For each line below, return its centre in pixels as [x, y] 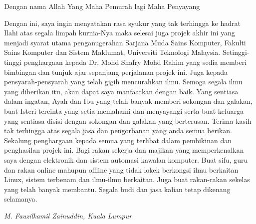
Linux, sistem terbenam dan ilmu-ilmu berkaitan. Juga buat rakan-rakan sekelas [127, 179]
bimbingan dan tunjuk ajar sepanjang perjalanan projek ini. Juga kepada [116, 72]
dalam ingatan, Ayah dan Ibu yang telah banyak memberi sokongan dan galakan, [128, 101]
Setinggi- [236, 52]
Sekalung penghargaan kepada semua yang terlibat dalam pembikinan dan [118, 140]
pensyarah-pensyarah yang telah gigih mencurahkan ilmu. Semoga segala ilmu [123, 82]
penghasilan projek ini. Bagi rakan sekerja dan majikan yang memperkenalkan [124, 150]
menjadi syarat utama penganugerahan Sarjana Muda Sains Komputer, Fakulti [125, 42]
